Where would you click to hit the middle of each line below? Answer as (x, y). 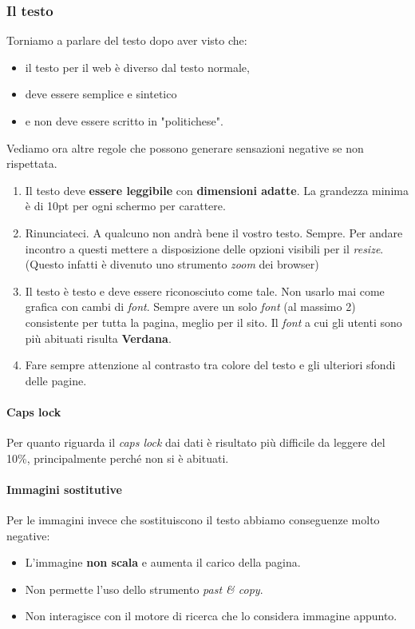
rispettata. (32, 163)
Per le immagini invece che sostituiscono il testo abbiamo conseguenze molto (193, 520)
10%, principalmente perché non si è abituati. (118, 458)
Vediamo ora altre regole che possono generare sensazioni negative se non (185, 147)
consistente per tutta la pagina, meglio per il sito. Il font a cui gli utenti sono (213, 322)
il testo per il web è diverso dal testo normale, (137, 67)
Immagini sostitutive (64, 489)
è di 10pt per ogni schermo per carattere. (125, 206)
